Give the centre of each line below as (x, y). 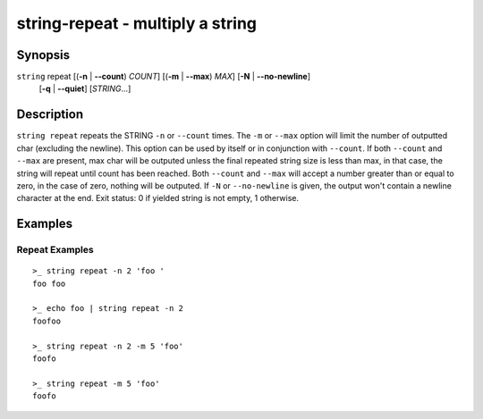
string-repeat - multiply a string (137, 23)
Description (50, 115)
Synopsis (43, 55)
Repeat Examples (55, 250)
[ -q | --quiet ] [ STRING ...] (85, 88)
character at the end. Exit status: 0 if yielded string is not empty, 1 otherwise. (158, 198)
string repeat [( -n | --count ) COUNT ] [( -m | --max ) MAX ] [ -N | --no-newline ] (163, 77)
